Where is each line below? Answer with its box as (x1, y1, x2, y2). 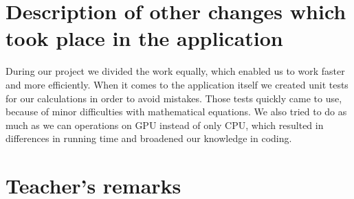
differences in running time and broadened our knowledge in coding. (5, 131, 292, 145)
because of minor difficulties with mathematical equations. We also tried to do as (5, 104, 347, 119)
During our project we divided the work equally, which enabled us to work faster (5, 64, 345, 78)
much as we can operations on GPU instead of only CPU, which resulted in (5, 117, 324, 132)
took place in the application (5, 24, 283, 52)
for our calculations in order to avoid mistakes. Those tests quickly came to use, (5, 91, 342, 105)
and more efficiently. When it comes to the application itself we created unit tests (5, 77, 349, 91)
